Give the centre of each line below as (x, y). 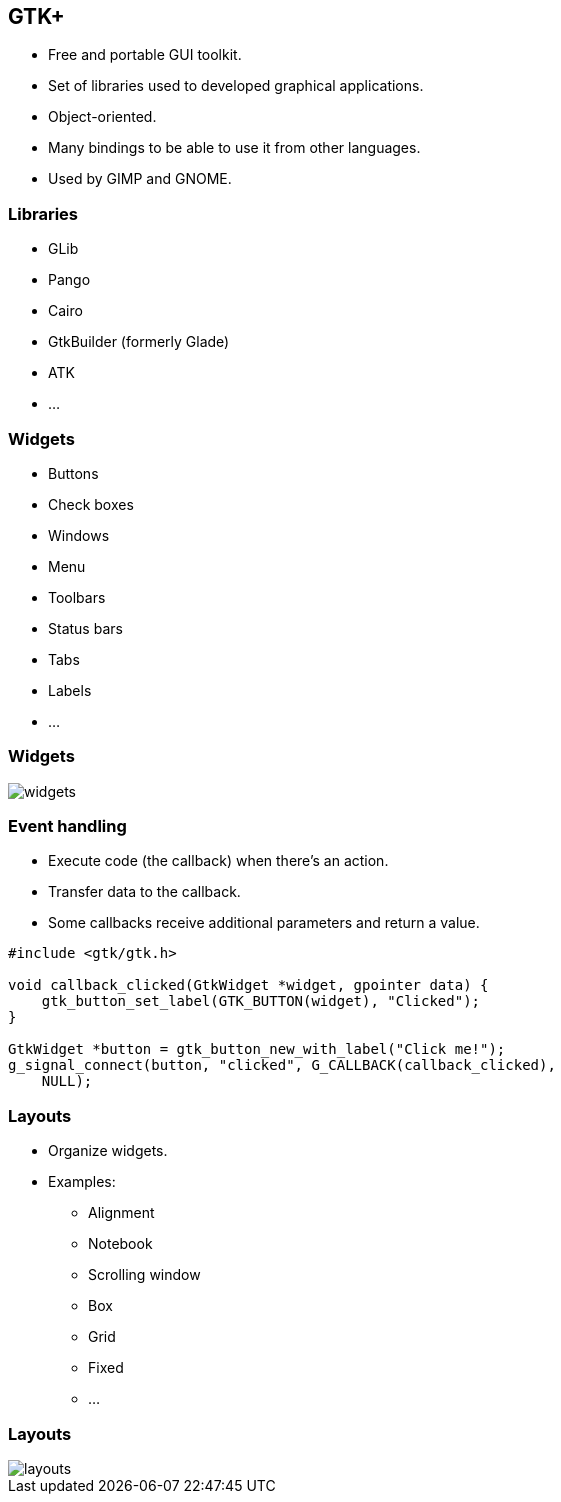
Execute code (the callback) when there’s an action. (218, 861)
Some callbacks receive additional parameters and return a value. (264, 923)
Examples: (82, 1182)
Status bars (85, 628)
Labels (70, 690)
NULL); (67, 1081)
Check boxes (91, 504)
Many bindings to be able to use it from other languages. (234, 148)
